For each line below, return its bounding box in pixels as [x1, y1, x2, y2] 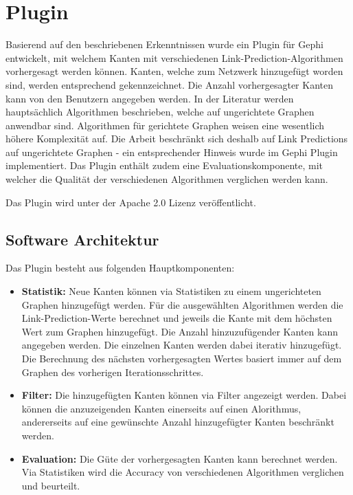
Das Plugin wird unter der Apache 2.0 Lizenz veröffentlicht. [5, 195, 256, 209]
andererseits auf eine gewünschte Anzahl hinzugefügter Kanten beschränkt [21, 415, 334, 429]
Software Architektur [5, 228, 159, 250]
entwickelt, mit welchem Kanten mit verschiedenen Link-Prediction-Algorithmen [5, 50, 343, 65]
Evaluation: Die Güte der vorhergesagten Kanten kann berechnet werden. [21, 451, 338, 465]
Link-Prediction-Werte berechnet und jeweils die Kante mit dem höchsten [21, 311, 332, 325]
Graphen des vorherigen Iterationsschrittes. [21, 364, 204, 379]
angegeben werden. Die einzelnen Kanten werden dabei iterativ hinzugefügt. [21, 338, 342, 352]
